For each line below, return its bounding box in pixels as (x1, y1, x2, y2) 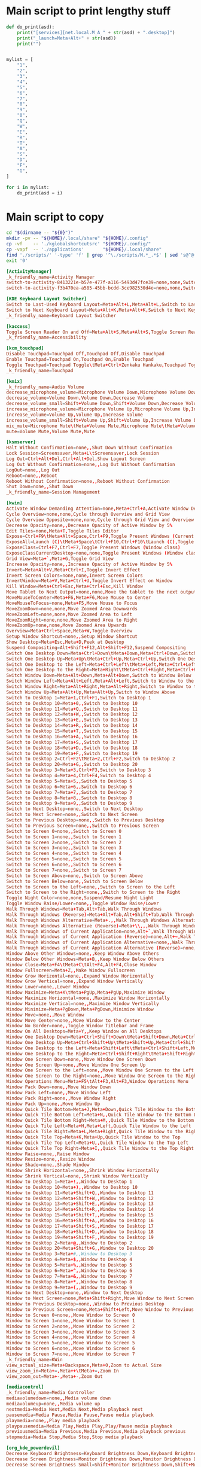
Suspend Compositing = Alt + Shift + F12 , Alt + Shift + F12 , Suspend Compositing (6, 644, 186, 650)
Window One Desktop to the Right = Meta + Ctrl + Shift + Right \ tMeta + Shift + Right (6, 1051, 197, 1057)
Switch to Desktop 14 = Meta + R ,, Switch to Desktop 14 (6, 723, 138, 729)
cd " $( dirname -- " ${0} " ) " (6, 230, 74, 236)
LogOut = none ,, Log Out (6, 467, 60, 473)
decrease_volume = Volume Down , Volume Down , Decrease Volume (6, 395, 154, 401)
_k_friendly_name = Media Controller (6, 1390, 95, 1396)
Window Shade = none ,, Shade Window (6, 1162, 90, 1168)
